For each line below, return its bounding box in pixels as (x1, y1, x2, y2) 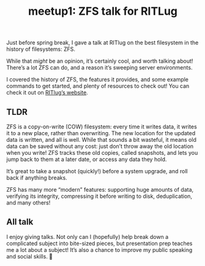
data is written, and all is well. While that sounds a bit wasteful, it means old (6, 136, 197, 143)
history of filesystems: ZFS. (6, 45, 75, 53)
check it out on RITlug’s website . (6, 89, 89, 96)
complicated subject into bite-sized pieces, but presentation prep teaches (6, 240, 193, 247)
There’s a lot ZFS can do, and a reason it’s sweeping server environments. (6, 64, 193, 71)
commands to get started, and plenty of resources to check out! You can (6, 82, 190, 90)
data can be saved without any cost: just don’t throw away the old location (6, 143, 194, 150)
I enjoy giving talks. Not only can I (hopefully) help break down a (6, 233, 169, 240)
